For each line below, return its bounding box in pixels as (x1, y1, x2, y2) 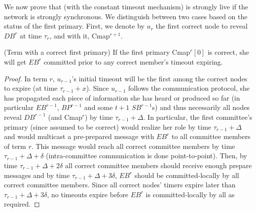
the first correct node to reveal (155, 21, 248, 31)
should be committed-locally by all (134, 170, 239, 180)
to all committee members (171, 131, 251, 141)
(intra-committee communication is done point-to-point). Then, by (46, 150, 247, 161)
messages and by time (4, 170, 70, 180)
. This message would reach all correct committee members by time (31, 141, 235, 151)
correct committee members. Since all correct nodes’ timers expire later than (4, 179, 236, 190)
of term (4, 141, 26, 151)
